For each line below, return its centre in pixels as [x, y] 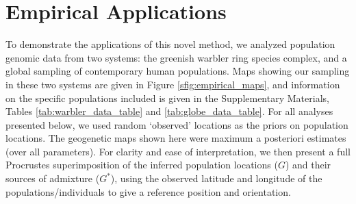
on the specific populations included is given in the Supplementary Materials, [167, 98]
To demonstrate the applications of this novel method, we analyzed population [170, 44]
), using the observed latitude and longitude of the [216, 178]
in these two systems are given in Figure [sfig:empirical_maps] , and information [173, 84]
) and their [308, 165]
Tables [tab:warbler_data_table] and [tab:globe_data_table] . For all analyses [169, 111]
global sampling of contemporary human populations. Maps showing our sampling [178, 71]
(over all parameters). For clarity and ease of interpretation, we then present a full [178, 151]
